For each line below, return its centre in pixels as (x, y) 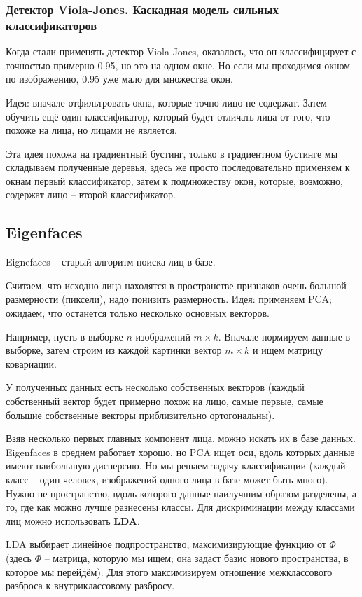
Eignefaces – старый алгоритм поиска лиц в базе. (111, 262)
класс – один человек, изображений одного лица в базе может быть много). (167, 479)
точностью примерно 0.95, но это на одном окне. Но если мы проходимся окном (178, 65)
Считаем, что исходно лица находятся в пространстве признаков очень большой (176, 285)
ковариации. (31, 363)
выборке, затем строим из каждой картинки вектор (114, 350)
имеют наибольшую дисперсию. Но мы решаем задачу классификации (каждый (176, 466)
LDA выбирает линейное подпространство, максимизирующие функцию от (166, 544)
